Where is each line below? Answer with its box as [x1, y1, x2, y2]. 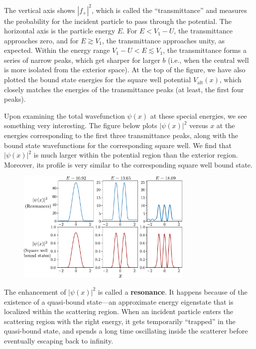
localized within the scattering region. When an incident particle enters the [4, 306, 233, 317]
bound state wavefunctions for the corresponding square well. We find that [4, 140, 232, 150]
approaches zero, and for [4, 35, 79, 45]
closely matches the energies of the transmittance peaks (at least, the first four [4, 84, 244, 94]
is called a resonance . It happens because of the [98, 286, 248, 297]
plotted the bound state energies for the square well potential [4, 74, 191, 85]
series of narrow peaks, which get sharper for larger [4, 54, 160, 65]
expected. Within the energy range [4, 45, 110, 55]
